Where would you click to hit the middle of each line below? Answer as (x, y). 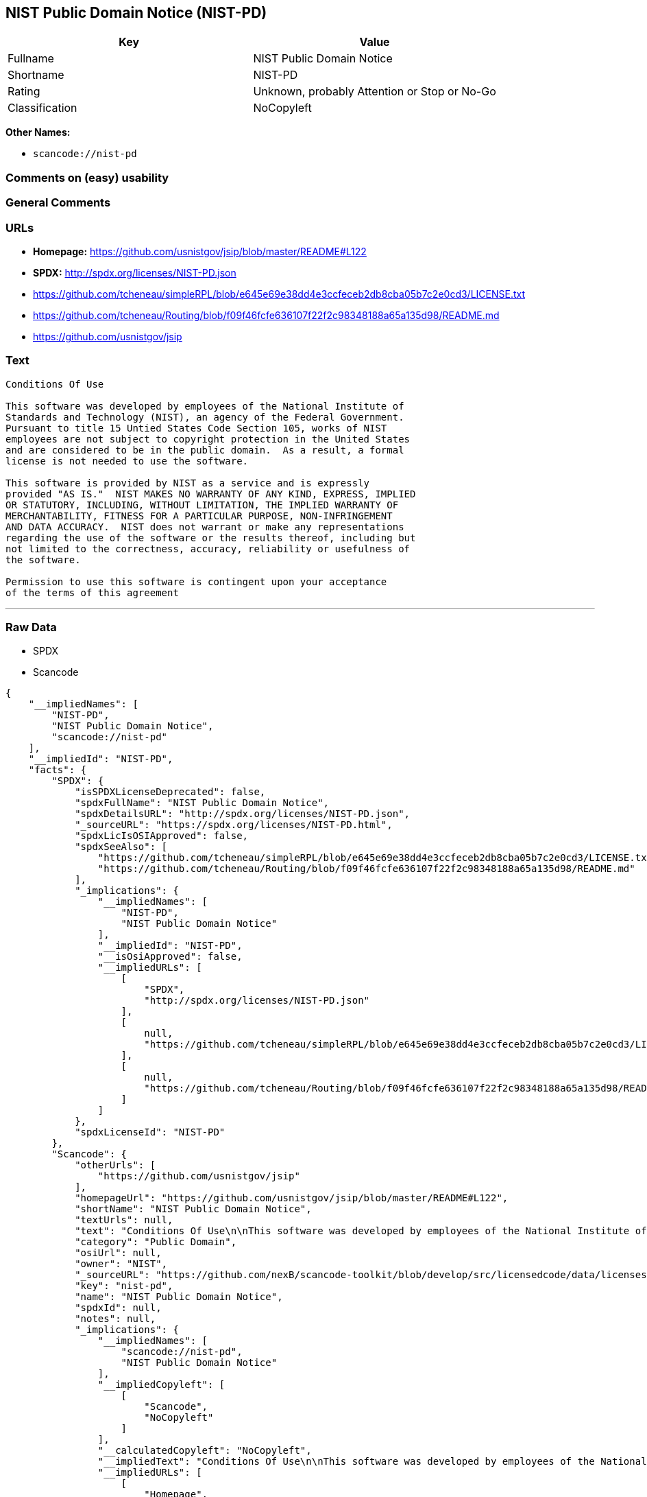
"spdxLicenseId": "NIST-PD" (150, 1132)
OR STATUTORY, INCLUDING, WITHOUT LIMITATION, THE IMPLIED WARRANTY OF (202, 505)
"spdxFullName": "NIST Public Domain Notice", (202, 803)
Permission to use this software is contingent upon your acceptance (196, 581)
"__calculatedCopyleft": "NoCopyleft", (205, 1451)
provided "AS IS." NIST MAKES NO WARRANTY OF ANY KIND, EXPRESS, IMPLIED (211, 494)
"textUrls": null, (124, 1220)
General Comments (58, 203)
